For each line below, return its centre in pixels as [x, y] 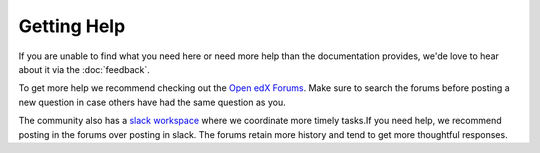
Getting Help [72, 26]
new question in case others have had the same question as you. [152, 102]
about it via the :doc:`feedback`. [84, 69]
